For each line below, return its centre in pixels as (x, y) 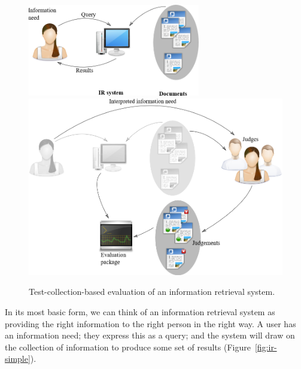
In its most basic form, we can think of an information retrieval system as (140, 312)
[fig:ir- (266, 347)
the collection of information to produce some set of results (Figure (128, 347)
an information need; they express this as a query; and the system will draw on (150, 335)
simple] (18, 359)
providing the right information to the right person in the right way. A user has (150, 323)
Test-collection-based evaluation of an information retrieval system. (152, 292)
